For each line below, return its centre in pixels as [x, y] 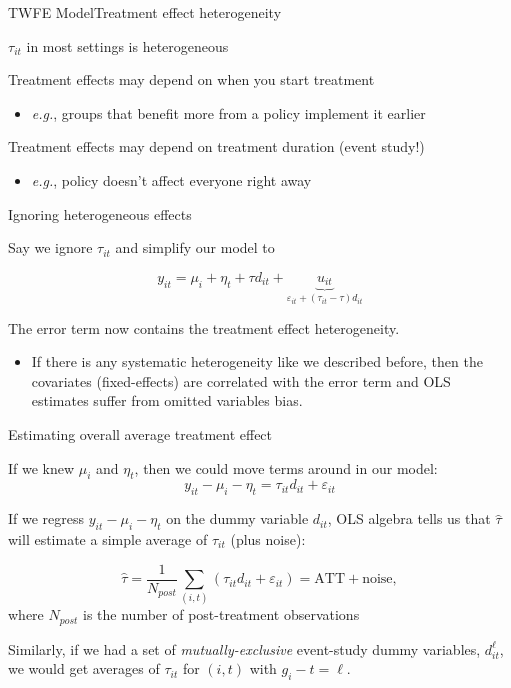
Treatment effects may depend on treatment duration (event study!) [216, 146]
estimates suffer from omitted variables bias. [167, 400]
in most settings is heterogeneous [127, 45]
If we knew [41, 467]
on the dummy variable [237, 518]
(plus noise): [268, 539]
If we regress [46, 518]
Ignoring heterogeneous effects [100, 213]
